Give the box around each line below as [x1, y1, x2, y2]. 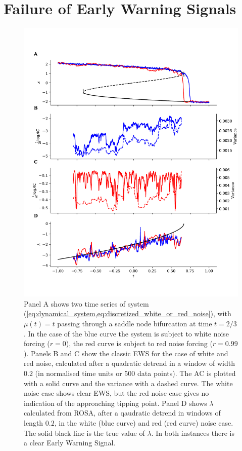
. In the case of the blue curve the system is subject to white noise [24, 328, 229, 339]
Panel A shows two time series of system [24, 298, 149, 309]
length [24, 417, 43, 428]
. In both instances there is [151, 427, 234, 438]
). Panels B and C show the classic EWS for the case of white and [24, 348, 228, 358]
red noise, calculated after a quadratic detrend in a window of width [24, 358, 235, 368]
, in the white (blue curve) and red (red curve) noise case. [54, 417, 233, 428]
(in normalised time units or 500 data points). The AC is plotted [35, 368, 236, 378]
